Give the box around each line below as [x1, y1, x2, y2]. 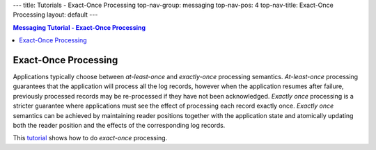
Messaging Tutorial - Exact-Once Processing [13, 23, 146, 31]
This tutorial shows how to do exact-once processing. [13, 134, 168, 142]
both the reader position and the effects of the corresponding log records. [13, 122, 226, 130]
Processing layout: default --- [13, 10, 98, 19]
